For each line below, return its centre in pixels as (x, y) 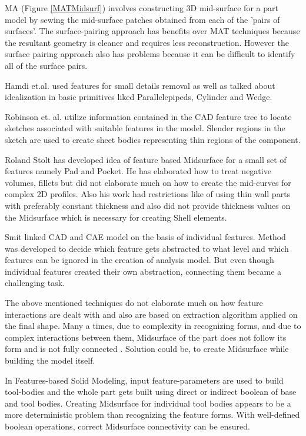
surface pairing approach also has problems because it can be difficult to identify (150, 54)
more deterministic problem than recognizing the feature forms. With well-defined (152, 415)
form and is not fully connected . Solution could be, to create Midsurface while (147, 349)
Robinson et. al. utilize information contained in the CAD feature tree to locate (148, 116)
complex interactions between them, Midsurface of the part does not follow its (146, 337)
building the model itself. (50, 360)
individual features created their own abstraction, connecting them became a (143, 271)
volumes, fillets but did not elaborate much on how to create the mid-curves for (148, 182)
